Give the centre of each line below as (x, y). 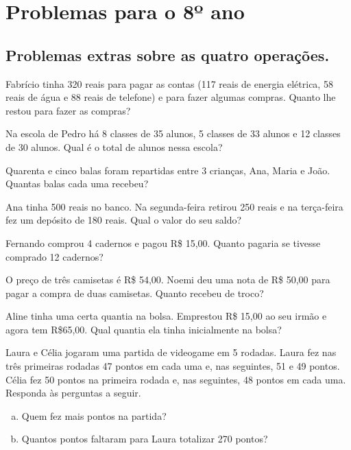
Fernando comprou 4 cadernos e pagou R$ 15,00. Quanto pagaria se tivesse (163, 242)
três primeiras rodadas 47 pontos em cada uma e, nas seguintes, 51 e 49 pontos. (173, 366)
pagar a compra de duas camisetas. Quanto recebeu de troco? (135, 293)
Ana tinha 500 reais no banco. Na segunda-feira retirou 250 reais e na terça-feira (174, 206)
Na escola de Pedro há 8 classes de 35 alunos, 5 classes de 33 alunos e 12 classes (173, 133)
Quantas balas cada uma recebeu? (77, 183)
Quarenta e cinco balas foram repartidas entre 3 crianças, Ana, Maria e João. (168, 170)
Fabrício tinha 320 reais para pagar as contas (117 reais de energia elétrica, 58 (169, 83)
